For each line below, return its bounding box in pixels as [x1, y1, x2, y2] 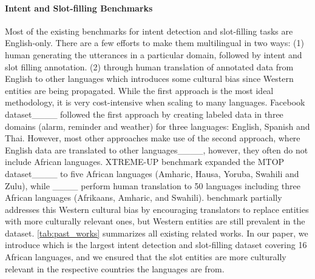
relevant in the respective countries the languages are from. [5, 262, 225, 275]
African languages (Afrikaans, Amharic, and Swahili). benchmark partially [5, 191, 282, 204]
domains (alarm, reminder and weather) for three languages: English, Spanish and [5, 119, 310, 132]
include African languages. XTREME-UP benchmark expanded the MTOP [5, 155, 285, 168]
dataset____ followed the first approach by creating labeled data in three [5, 107, 283, 120]
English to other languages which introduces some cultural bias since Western [5, 72, 294, 85]
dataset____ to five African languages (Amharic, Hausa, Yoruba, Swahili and [5, 167, 299, 180]
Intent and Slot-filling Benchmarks [5, 1, 153, 14]
